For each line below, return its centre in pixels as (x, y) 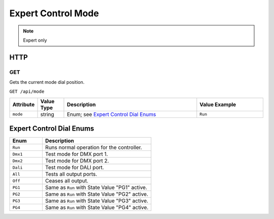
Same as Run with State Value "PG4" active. (97, 207)
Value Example (218, 104)
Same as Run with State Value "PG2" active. (97, 194)
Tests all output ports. (71, 174)
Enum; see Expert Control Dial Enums (111, 114)
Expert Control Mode (54, 13)
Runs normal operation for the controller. (93, 147)
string (47, 114)
